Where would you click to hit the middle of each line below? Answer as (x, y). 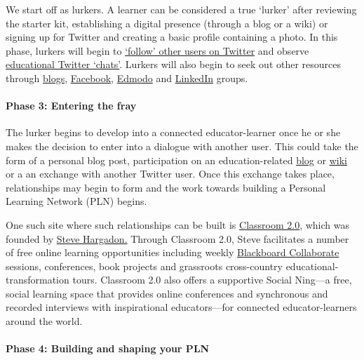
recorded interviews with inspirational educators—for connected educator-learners (181, 307)
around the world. (44, 321)
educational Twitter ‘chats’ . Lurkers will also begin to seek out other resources (174, 64)
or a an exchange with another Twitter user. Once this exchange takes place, (170, 174)
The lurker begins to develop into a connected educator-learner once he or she (173, 132)
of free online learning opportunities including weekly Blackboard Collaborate (173, 252)
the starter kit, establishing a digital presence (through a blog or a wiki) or (167, 23)
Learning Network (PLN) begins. (76, 201)
